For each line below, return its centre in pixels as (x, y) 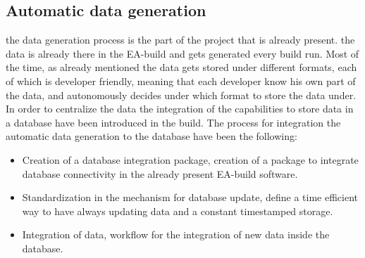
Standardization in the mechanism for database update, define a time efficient (190, 197)
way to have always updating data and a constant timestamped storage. (178, 211)
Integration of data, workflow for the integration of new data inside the (176, 234)
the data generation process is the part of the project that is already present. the (180, 40)
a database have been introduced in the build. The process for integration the (173, 122)
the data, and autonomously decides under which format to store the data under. (181, 95)
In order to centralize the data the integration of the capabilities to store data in (180, 109)
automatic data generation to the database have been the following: (151, 136)
